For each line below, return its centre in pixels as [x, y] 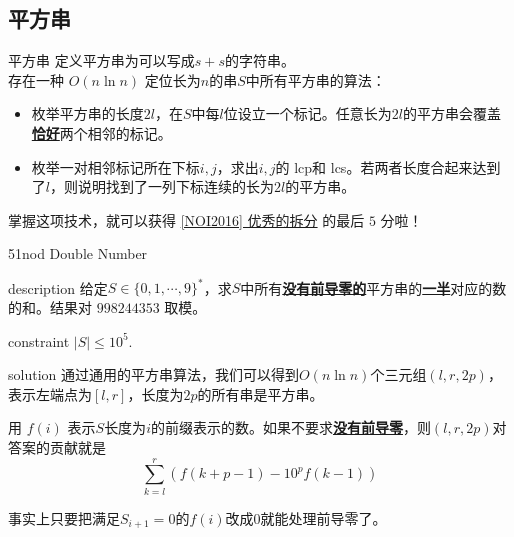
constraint [39, 340]
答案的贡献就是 [57, 447]
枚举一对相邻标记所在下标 [115, 166]
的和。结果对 [50, 307]
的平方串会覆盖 [451, 113]
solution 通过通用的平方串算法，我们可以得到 [153, 374]
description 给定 [58, 287]
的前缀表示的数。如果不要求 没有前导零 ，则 [290, 427]
